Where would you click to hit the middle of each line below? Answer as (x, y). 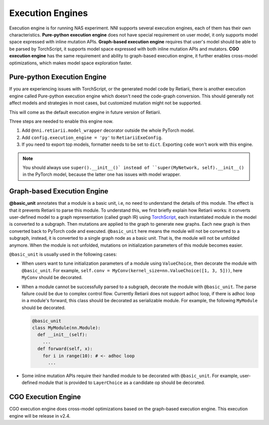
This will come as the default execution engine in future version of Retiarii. (85, 112)
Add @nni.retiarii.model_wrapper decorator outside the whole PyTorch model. (108, 130)
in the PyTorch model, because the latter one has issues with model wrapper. (102, 174)
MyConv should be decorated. (52, 278)
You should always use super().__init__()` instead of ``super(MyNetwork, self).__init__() (133, 167)
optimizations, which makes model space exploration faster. (71, 63)
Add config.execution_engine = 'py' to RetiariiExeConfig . (92, 137)
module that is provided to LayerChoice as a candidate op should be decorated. (122, 383)
